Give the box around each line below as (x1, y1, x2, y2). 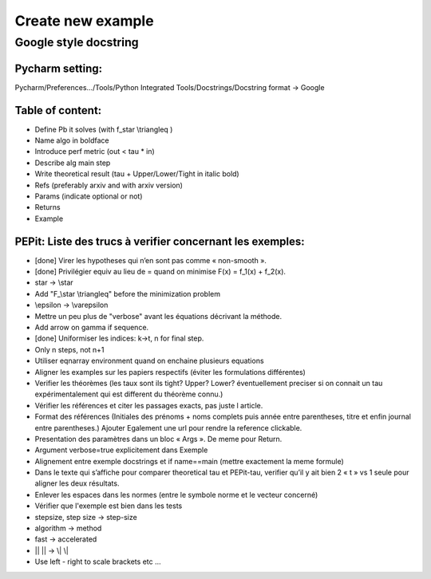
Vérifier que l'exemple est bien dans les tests (34, 501, 183, 510)
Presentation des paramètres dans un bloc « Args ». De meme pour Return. (34, 434, 283, 443)
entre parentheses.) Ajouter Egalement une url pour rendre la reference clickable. (34, 423, 302, 432)
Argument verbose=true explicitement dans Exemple (34, 445, 208, 455)
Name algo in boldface (34, 136, 109, 145)
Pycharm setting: (14, 61, 103, 75)
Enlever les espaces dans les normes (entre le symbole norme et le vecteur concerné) (34, 490, 318, 499)
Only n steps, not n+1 (34, 345, 105, 354)
